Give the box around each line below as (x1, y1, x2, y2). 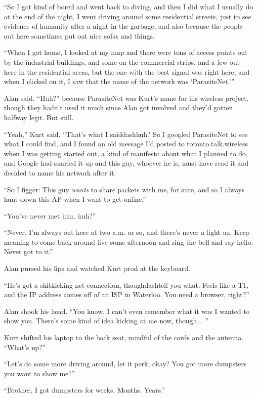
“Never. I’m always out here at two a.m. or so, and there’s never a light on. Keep (4, 227, 250, 237)
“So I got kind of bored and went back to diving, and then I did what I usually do (4, 1, 253, 11)
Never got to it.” (4, 246, 53, 257)
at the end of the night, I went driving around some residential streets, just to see (4, 11, 251, 21)
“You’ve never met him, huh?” (4, 210, 96, 221)
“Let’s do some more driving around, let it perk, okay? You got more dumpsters (4, 358, 247, 369)
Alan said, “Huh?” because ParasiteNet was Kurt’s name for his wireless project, (4, 92, 249, 103)
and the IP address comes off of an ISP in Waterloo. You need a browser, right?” (4, 289, 249, 300)
